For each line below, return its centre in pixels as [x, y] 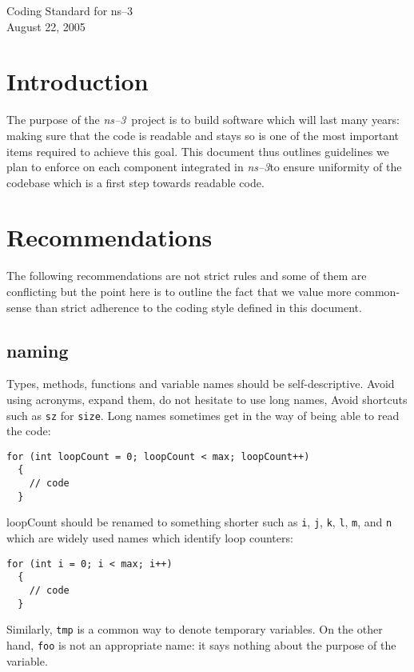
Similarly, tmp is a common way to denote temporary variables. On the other [195, 629]
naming [38, 350]
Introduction [78, 81]
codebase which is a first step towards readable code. [135, 182]
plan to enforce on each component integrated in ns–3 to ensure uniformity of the [204, 167]
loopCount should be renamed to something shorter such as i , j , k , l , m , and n [199, 522]
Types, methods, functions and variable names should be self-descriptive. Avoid [201, 384]
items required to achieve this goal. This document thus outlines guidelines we [198, 151]
